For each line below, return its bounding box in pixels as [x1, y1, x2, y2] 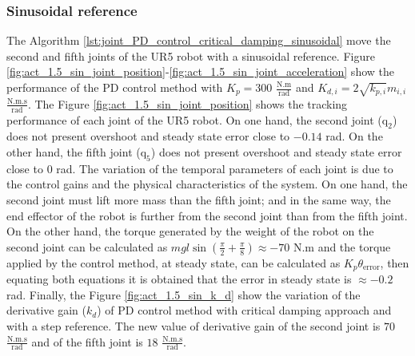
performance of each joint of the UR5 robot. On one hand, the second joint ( [6, 111, 382, 128]
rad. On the [325, 128, 383, 144]
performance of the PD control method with [6, 79, 223, 95]
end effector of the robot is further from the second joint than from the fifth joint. [6, 207, 408, 223]
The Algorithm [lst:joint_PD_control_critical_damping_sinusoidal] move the [6, 32, 391, 49]
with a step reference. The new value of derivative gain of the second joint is [6, 317, 381, 334]
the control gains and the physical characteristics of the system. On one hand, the [6, 176, 408, 192]
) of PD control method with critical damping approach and [97, 302, 392, 318]
